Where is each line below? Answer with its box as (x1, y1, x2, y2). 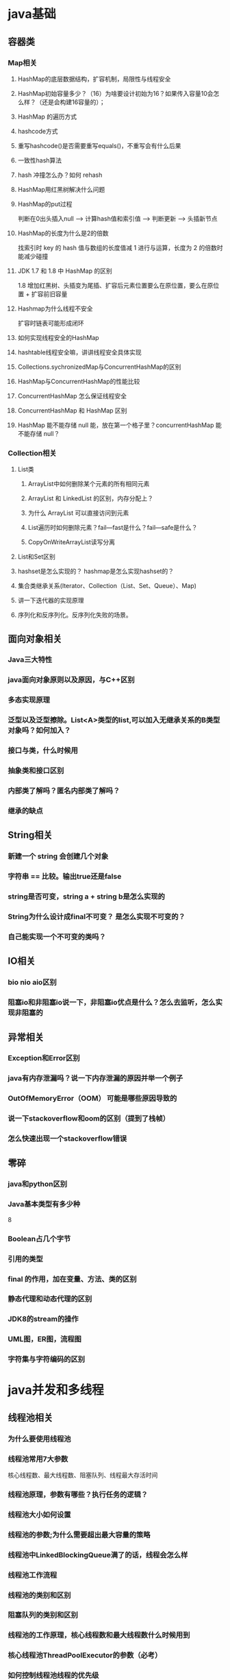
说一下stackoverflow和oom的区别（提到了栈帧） (8, 1114, 170, 1123)
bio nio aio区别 (8, 977, 57, 987)
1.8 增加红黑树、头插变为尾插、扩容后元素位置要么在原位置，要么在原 (17, 281, 214, 289)
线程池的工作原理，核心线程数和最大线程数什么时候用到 (8, 1631, 190, 1640)
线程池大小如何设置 (8, 1509, 71, 1519)
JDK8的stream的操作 (8, 1314, 79, 1324)
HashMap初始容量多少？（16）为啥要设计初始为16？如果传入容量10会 (17, 89, 214, 97)
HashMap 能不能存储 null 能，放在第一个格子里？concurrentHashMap (17, 421, 214, 429)
